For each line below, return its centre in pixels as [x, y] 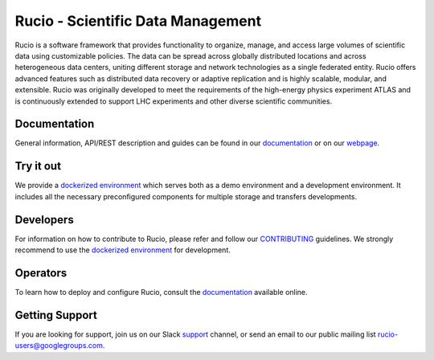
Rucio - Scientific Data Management [138, 21]
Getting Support [56, 315]
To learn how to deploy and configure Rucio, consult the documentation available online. [162, 292]
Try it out [38, 166]
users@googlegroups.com [59, 346]
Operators [41, 273]
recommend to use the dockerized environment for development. [123, 250]
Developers [44, 220]
